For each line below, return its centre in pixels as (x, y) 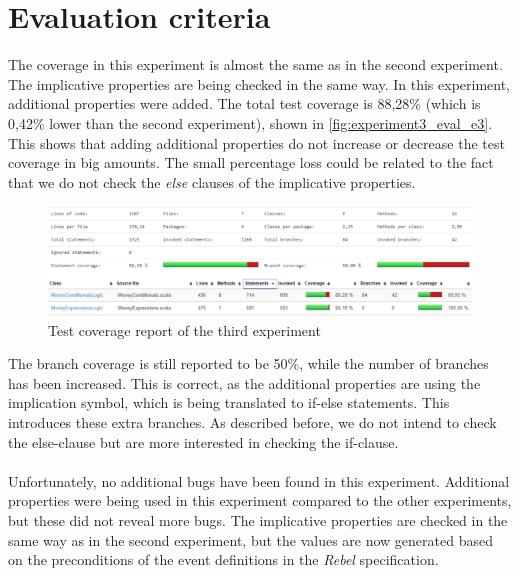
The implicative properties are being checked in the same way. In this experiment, (259, 83)
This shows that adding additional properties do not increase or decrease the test (256, 142)
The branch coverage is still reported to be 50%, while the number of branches (248, 363)
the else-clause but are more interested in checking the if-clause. (203, 441)
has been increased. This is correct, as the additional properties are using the (244, 382)
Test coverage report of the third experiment (184, 329)
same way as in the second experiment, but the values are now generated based (250, 539)
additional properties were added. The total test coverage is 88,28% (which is (244, 103)
